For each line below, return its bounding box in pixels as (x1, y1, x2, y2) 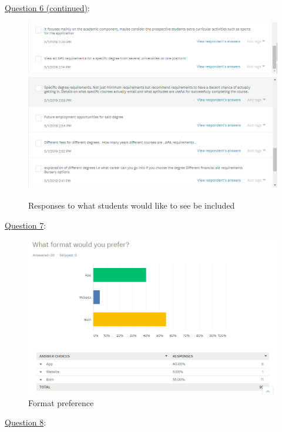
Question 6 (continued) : (5, 2, 90, 14)
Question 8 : (5, 416, 46, 428)
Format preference (28, 396, 94, 408)
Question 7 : (5, 219, 46, 231)
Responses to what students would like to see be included (28, 199, 235, 211)
